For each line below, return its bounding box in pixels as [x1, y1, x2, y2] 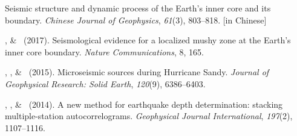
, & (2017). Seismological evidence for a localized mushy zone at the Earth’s [5, 34, 291, 46]
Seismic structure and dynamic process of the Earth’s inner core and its [5, 2, 271, 14]
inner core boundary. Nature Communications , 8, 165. [5, 45, 204, 58]
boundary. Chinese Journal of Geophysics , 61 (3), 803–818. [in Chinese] [5, 13, 267, 26]
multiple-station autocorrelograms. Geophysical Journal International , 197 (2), [5, 110, 293, 122]
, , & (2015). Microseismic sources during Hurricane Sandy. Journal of [5, 66, 269, 78]
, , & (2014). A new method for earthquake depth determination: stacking [5, 97, 283, 110]
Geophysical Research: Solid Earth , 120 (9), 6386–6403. [5, 77, 206, 90]
